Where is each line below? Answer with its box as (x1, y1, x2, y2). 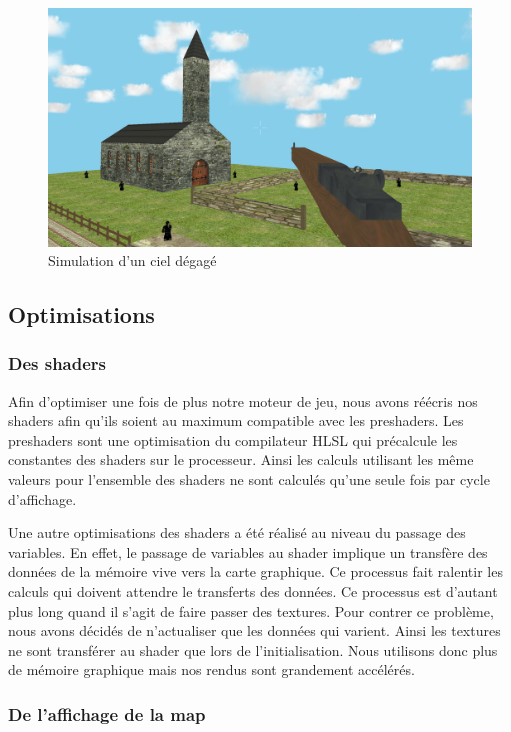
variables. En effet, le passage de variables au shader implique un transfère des (8, 541, 488, 562)
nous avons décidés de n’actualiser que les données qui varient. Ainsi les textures (8, 620, 501, 641)
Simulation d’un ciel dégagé (48, 250, 217, 271)
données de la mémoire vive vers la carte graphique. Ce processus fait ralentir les (8, 561, 503, 582)
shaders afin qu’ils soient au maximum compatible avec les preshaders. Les (8, 410, 464, 431)
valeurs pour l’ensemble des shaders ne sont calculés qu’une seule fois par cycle (8, 469, 490, 490)
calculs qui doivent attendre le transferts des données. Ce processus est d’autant (8, 581, 498, 602)
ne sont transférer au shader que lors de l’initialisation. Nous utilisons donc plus (8, 639, 498, 660)
